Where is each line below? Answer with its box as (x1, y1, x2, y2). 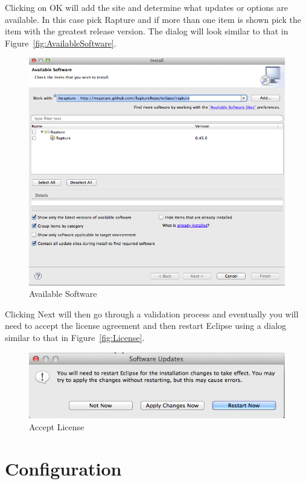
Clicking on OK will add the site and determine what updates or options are (5, 1, 288, 13)
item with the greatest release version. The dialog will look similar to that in (5, 25, 288, 37)
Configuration (5, 456, 122, 480)
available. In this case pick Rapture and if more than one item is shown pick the (5, 13, 301, 25)
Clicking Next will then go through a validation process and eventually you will (5, 307, 299, 320)
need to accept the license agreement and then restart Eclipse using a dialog (5, 319, 287, 332)
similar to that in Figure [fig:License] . (5, 331, 145, 343)
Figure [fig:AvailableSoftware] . (5, 36, 116, 49)
